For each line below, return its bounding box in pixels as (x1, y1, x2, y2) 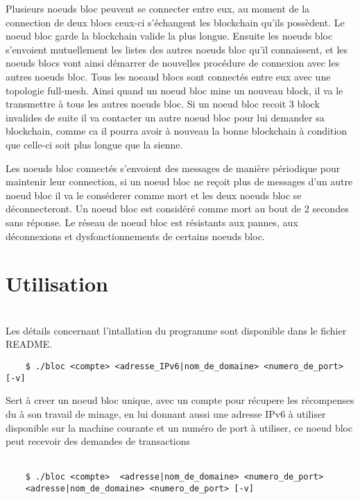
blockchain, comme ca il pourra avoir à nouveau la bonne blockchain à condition (6, 124, 348, 138)
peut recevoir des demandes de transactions (6, 434, 191, 448)
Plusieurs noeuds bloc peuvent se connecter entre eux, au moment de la (6, 1, 310, 15)
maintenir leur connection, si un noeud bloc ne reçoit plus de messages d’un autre (6, 174, 353, 189)
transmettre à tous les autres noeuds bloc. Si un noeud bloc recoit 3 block (6, 96, 320, 111)
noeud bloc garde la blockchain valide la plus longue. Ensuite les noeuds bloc (6, 28, 333, 43)
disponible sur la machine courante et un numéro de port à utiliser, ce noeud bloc (6, 420, 353, 434)
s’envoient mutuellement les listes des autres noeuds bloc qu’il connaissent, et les (6, 42, 348, 56)
